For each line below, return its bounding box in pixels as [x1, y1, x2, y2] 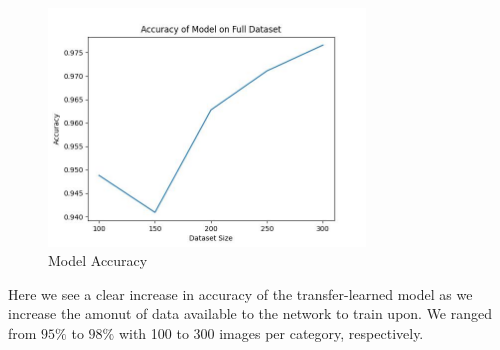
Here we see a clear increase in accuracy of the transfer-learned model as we [8, 283, 473, 304]
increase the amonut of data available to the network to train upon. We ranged [8, 303, 493, 324]
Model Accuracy [48, 250, 148, 271]
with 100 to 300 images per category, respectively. [118, 322, 424, 343]
